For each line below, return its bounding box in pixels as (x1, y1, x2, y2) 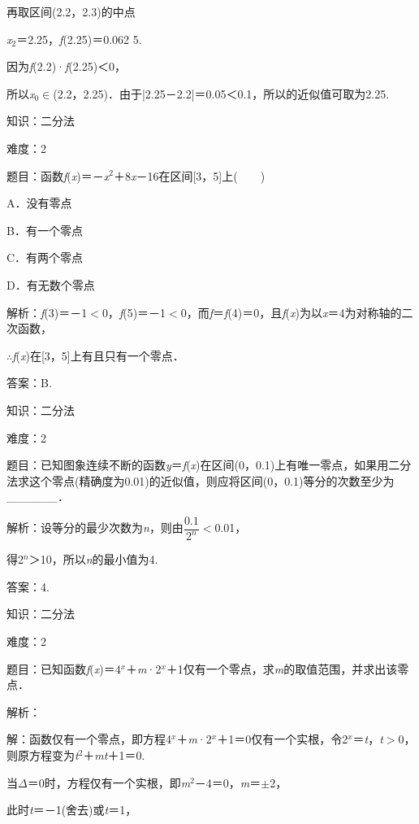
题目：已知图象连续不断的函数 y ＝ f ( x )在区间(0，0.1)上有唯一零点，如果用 (6, 456, 389, 473)
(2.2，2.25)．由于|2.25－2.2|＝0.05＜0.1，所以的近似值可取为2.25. (53, 85, 390, 102)
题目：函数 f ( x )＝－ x (6, 167, 110, 184)
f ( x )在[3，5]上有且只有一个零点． (12, 347, 184, 364)
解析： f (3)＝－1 (6, 303, 88, 320)
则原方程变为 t (6, 747, 79, 764)
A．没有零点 (6, 194, 72, 211)
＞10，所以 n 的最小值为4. (28, 551, 158, 568)
